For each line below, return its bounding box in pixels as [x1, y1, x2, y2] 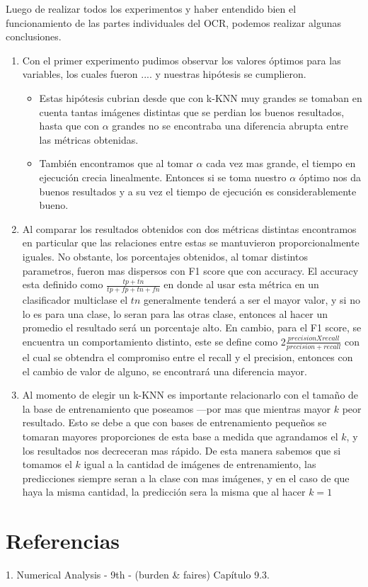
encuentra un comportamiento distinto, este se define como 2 [22, 334, 286, 348]
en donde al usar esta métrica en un [163, 277, 319, 292]
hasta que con [39, 118, 100, 133]
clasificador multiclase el [22, 292, 128, 307]
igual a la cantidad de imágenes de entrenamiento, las [84, 457, 316, 472]
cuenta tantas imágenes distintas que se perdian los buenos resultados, [39, 104, 345, 119]
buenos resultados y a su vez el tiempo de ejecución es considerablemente [39, 183, 357, 198]
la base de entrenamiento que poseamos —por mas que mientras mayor [22, 401, 331, 416]
